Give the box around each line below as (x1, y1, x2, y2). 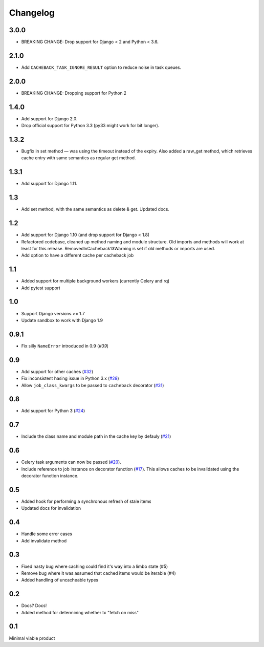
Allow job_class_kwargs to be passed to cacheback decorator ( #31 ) (21, 382, 164, 388)
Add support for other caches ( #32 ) (21, 368, 93, 374)
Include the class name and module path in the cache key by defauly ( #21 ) (21, 433, 171, 439)
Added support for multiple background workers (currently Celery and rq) (21, 278, 170, 284)
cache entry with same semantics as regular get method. (21, 155, 136, 161)
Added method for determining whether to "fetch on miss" (21, 609, 139, 615)
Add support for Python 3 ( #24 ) (21, 408, 85, 414)
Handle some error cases (21, 531, 72, 537)
